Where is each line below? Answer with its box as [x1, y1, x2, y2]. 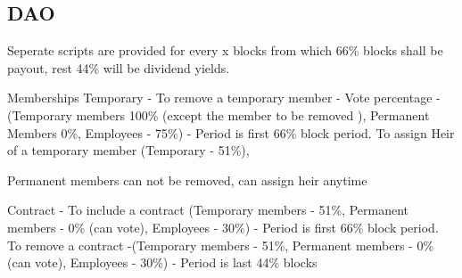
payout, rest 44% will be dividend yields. [7, 58, 230, 77]
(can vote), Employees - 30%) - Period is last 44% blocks [7, 253, 318, 272]
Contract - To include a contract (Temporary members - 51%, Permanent [7, 200, 409, 219]
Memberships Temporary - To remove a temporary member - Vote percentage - [7, 88, 441, 107]
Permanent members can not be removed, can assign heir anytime [7, 170, 367, 189]
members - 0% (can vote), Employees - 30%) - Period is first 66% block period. [7, 217, 439, 236]
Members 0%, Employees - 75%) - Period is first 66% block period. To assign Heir [7, 123, 455, 142]
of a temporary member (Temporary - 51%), [7, 141, 250, 159]
